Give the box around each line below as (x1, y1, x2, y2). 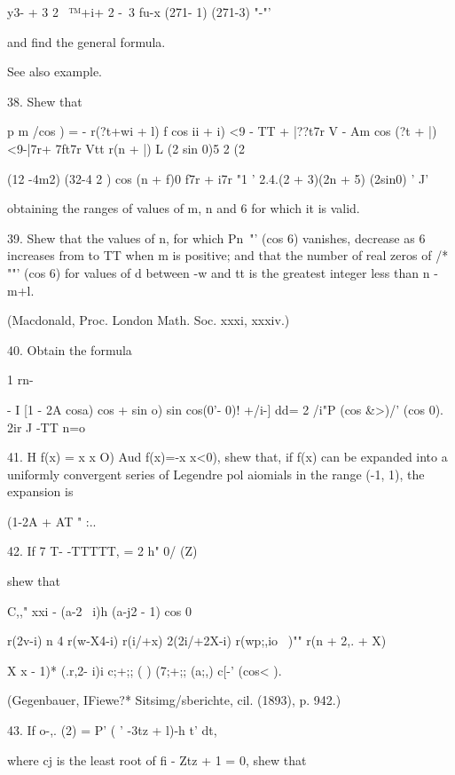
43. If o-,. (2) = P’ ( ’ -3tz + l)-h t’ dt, (7, 721, 217, 739)
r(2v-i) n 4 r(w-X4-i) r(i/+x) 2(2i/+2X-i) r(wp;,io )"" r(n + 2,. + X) (7, 631, 387, 650)
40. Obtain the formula (7, 340, 132, 359)
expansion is (7, 482, 74, 501)
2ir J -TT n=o (7, 417, 86, 436)
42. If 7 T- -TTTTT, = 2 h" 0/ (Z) (7, 542, 198, 560)
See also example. (7, 62, 103, 81)
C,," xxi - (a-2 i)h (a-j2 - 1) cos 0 (7, 601, 192, 620)
